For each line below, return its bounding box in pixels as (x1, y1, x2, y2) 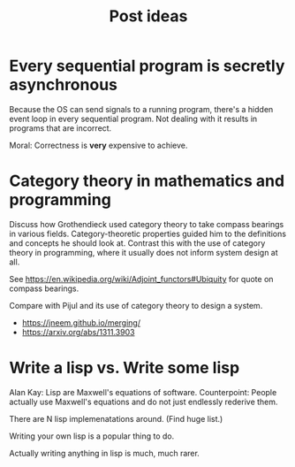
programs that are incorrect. (9, 122, 112, 134)
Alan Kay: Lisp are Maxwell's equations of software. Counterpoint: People (9, 387, 277, 397)
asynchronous (9, 75, 117, 95)
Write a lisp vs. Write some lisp (9, 358, 240, 378)
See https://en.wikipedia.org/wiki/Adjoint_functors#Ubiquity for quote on (9, 273, 274, 284)
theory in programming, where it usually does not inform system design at (9, 247, 278, 257)
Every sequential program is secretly (9, 56, 285, 76)
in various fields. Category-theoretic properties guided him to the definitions (9, 228, 287, 239)
